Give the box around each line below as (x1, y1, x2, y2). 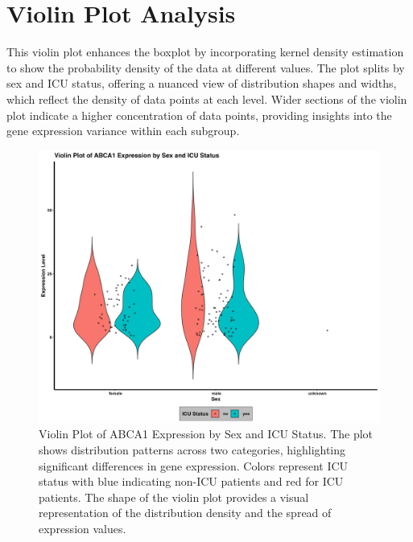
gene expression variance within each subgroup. (6, 122, 240, 139)
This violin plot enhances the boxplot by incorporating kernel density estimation (6, 43, 404, 60)
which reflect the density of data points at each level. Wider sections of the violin (6, 90, 407, 107)
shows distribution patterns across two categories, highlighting (39, 441, 346, 458)
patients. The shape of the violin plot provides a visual (39, 488, 309, 505)
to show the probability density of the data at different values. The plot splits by (6, 59, 405, 76)
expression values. (39, 519, 126, 536)
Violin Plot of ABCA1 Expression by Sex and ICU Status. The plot (39, 425, 374, 442)
